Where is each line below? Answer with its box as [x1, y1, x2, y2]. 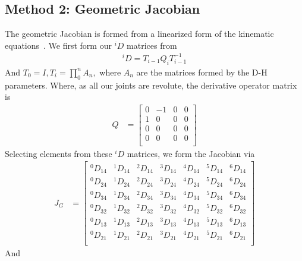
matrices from [127, 39, 177, 51]
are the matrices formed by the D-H [136, 65, 268, 78]
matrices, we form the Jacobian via [127, 147, 255, 159]
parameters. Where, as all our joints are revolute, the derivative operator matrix [5, 78, 297, 91]
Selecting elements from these [5, 147, 112, 159]
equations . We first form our [5, 39, 112, 51]
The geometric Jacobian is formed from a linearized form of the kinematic [5, 27, 274, 40]
